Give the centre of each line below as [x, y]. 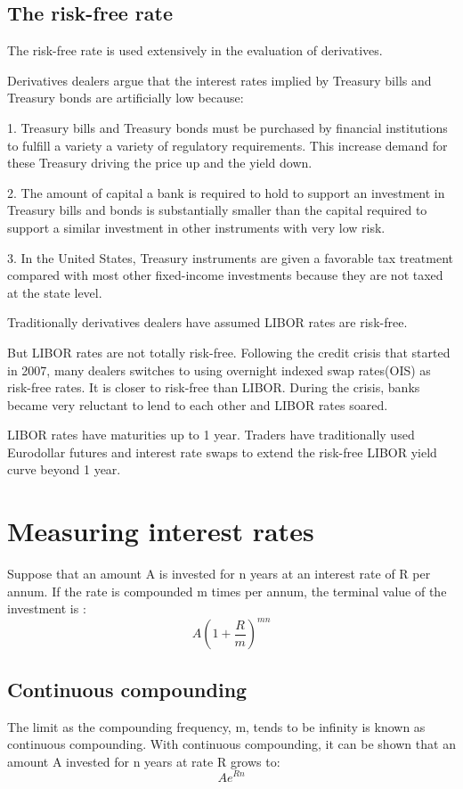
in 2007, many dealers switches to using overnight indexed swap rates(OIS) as [219, 370]
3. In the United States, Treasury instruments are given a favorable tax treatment [231, 257]
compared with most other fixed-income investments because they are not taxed [225, 275]
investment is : [47, 608]
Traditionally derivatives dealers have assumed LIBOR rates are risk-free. [207, 322]
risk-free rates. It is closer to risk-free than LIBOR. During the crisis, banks [214, 387]
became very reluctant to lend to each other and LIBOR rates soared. [198, 404]
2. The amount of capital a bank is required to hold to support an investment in [226, 192]
